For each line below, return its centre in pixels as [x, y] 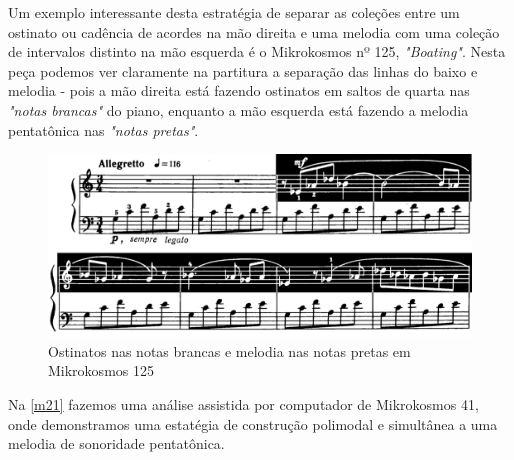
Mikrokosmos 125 [101, 370]
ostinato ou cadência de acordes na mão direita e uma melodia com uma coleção [254, 31]
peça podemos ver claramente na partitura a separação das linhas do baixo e [243, 70]
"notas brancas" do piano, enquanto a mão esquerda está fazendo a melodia [238, 109]
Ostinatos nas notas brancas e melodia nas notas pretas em [229, 350]
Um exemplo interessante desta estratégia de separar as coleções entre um [234, 12]
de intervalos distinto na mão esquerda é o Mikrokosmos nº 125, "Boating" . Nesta [257, 51]
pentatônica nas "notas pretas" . [103, 129]
